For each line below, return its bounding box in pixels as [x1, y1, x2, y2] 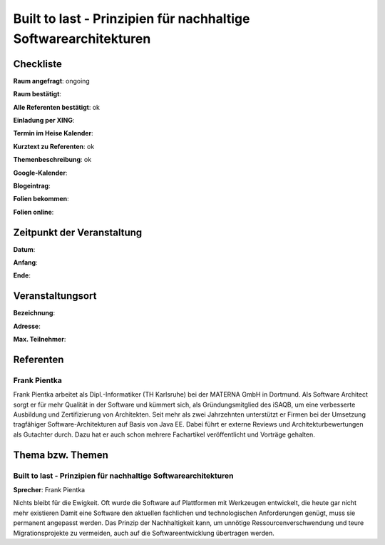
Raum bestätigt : [13, 90, 62, 98]
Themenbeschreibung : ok [13, 156, 92, 164]
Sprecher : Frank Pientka [13, 486, 86, 494]
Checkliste [13, 58, 62, 70]
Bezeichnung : [13, 309, 56, 317]
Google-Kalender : [13, 168, 68, 177]
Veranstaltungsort [13, 290, 97, 302]
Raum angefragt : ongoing [13, 76, 91, 85]
